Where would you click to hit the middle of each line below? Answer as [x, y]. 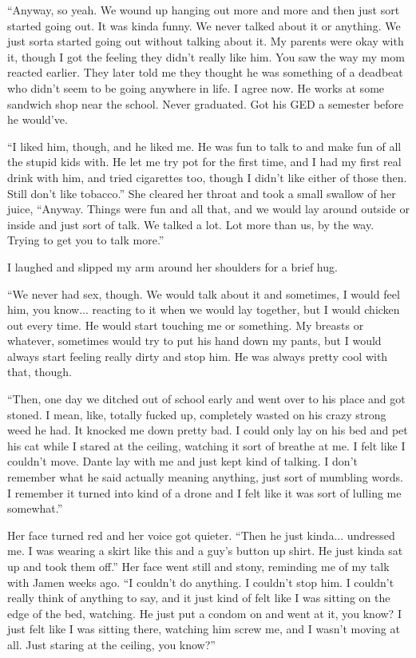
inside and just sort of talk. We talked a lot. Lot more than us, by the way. [191, 224]
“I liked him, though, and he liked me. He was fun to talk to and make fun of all [204, 146]
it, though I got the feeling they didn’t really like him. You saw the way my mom [206, 56]
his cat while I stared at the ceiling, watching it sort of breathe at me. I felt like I [206, 445]
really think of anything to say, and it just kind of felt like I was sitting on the [199, 598]
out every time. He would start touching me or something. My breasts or [186, 325]
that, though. [40, 372]
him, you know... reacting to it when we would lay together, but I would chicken [204, 309]
